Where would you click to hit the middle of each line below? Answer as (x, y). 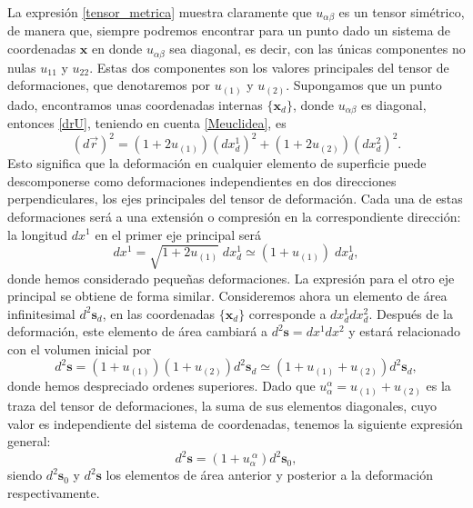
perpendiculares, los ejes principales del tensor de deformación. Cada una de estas (235, 199)
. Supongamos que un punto (364, 85)
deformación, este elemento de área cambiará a (137, 331)
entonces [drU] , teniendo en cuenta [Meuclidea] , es (147, 123)
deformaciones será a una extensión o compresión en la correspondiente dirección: (234, 216)
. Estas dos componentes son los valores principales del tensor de (269, 67)
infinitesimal (41, 313)
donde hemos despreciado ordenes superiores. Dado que (161, 386)
